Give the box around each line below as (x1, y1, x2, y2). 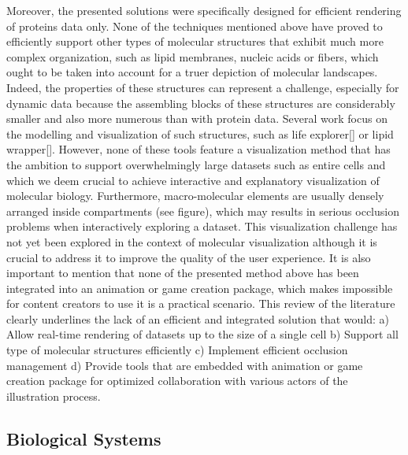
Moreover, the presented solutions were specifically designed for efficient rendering (6, 2, 402, 18)
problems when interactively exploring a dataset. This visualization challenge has (6, 218, 398, 235)
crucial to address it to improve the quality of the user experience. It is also (6, 249, 371, 265)
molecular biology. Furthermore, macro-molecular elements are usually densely (6, 187, 384, 204)
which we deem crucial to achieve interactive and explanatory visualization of (6, 172, 380, 188)
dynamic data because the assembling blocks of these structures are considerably (6, 94, 395, 111)
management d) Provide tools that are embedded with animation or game (6, 357, 363, 373)
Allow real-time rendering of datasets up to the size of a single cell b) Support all (6, 326, 399, 342)
